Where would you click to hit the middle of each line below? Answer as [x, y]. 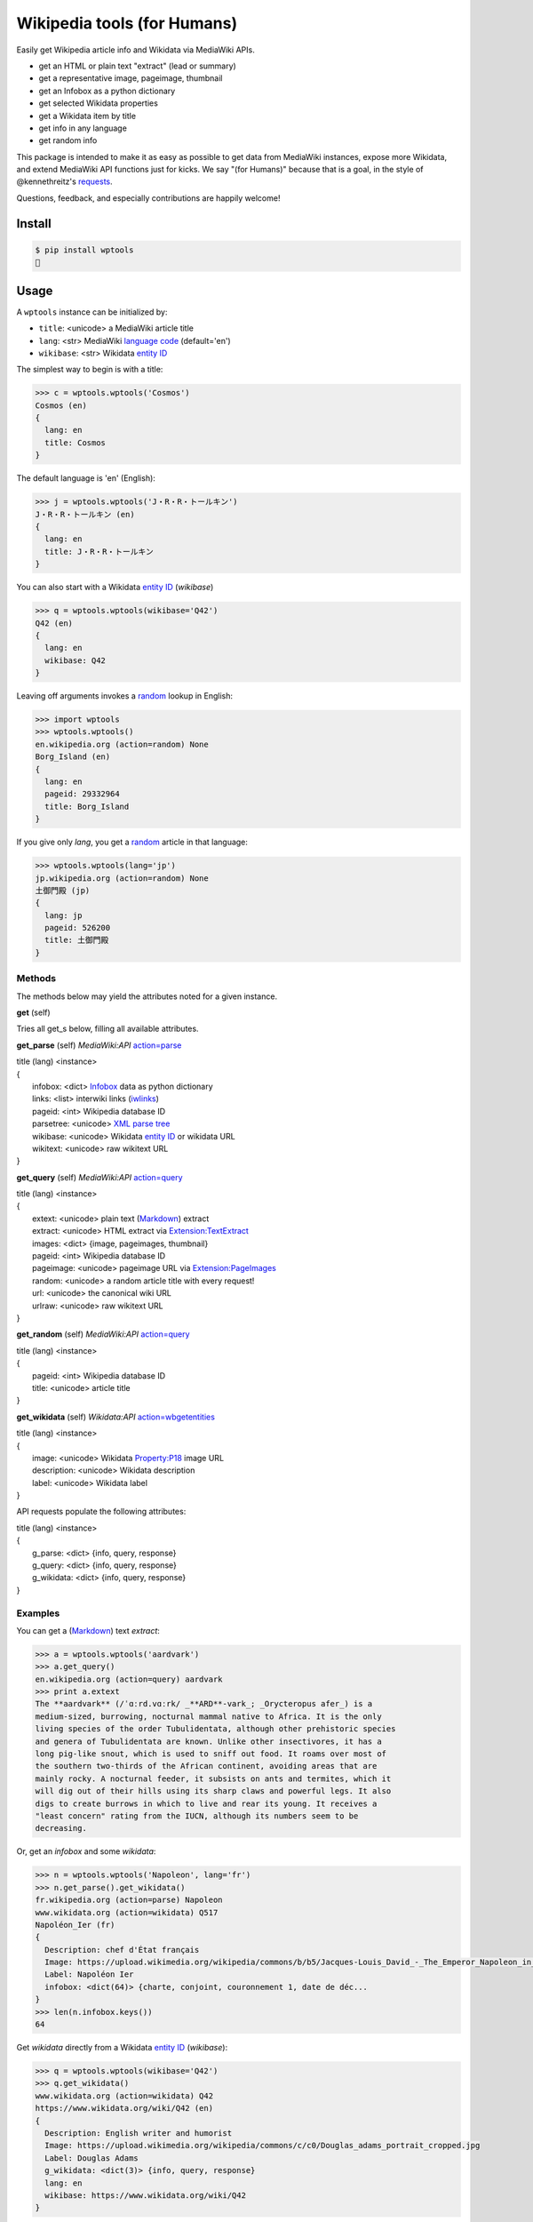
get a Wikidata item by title [88, 116]
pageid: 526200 [78, 928]
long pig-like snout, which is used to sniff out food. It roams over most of [211, 1754]
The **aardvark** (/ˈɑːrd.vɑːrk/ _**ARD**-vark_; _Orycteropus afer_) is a [204, 1704]
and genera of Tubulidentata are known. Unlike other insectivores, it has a [208, 1741]
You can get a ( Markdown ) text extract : [88, 1630]
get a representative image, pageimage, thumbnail [131, 78]
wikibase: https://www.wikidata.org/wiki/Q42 [145, 2195]
